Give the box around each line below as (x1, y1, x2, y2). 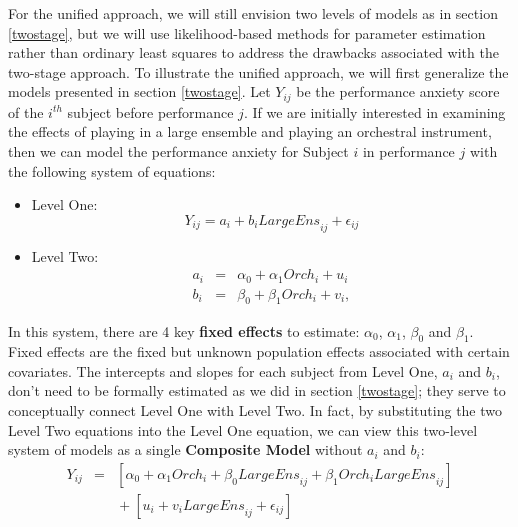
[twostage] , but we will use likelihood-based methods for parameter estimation (8, 22, 486, 43)
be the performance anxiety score (296, 81, 500, 102)
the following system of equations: (8, 160, 216, 181)
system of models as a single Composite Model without (8, 439, 363, 460)
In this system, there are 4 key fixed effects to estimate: (8, 320, 360, 341)
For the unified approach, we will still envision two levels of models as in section (8, 3, 498, 23)
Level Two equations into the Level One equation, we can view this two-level (8, 419, 478, 440)
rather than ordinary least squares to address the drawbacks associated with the (8, 42, 499, 63)
